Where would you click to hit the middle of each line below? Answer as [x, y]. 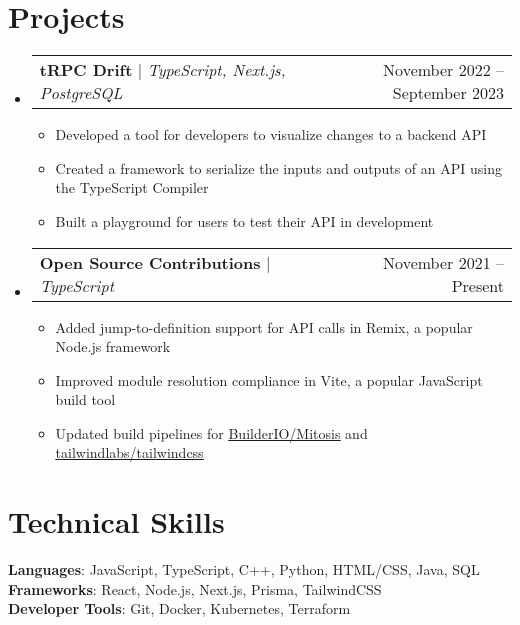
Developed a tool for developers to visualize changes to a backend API [271, 134]
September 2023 [448, 93]
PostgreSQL [81, 93]
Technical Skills [116, 521]
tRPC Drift [86, 70]
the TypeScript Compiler [132, 187]
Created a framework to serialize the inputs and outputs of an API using [278, 167]
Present [477, 285]
